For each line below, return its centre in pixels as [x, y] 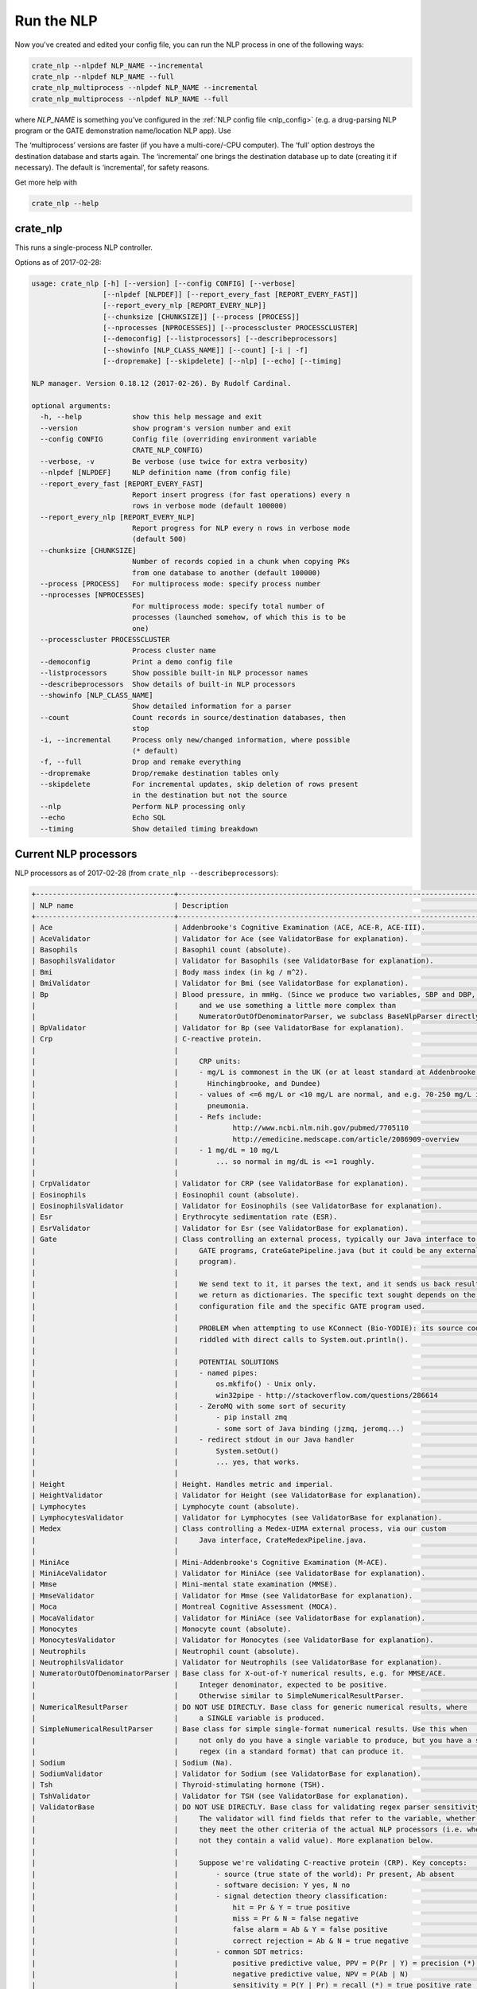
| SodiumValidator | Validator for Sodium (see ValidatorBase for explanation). [226, 1773]
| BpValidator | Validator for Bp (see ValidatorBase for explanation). [218, 1028]
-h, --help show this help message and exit [151, 417]
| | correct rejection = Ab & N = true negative [220, 1940]
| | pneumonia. [140, 1105]
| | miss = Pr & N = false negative [195, 1919]
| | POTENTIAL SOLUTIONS [155, 1362]
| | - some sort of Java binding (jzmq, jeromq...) [218, 1428]
